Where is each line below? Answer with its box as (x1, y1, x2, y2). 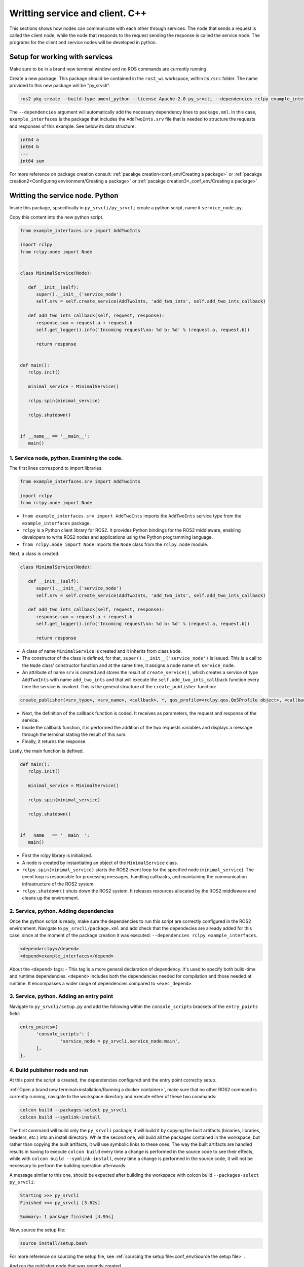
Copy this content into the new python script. (9, 214, 104, 220)
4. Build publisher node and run (9, 1066, 88, 1073)
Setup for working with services (9, 53, 113, 61)
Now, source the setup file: (9, 1227, 66, 1233)
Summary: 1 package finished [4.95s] (20, 1214, 114, 1220)
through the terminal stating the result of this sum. (22, 731, 127, 737)
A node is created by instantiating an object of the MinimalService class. (22, 860, 178, 866)
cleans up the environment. (22, 895, 80, 901)
